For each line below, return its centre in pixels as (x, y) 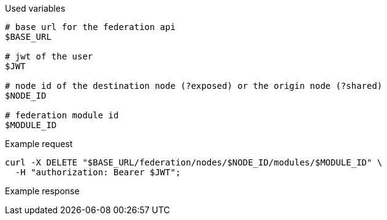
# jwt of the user (49, 56)
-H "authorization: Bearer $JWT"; (98, 172)
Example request (39, 144)
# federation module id (62, 115)
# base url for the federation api (90, 27)
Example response (42, 191)
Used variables (35, 8)
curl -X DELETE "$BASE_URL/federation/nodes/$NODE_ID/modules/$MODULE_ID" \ (194, 162)
